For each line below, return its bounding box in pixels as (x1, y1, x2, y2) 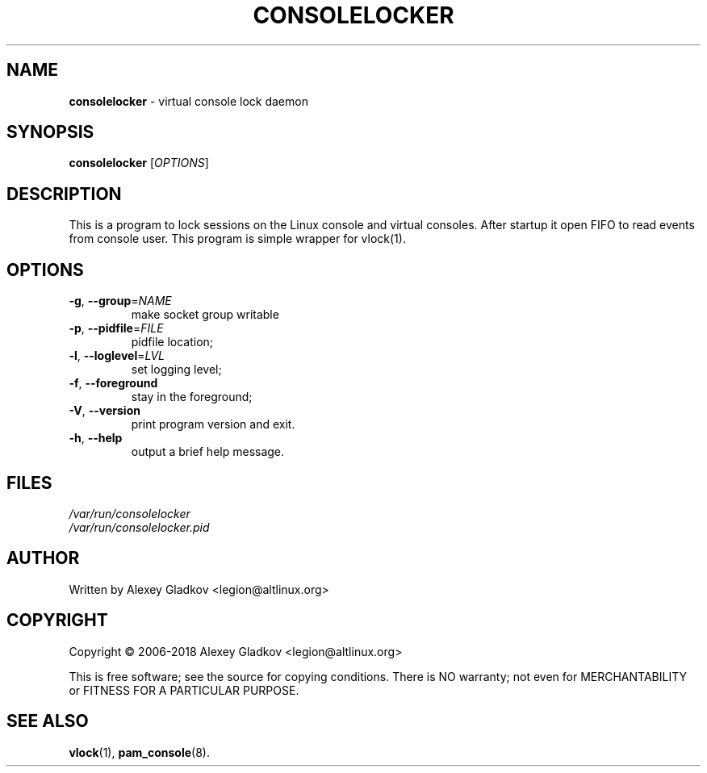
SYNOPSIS (6, 122, 94, 143)
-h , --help (69, 431, 123, 445)
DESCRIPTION (6, 183, 122, 204)
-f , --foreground (69, 376, 158, 391)
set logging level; (131, 362, 222, 377)
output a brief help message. (131, 445, 285, 459)
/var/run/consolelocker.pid (69, 520, 210, 534)
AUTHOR (6, 548, 80, 569)
